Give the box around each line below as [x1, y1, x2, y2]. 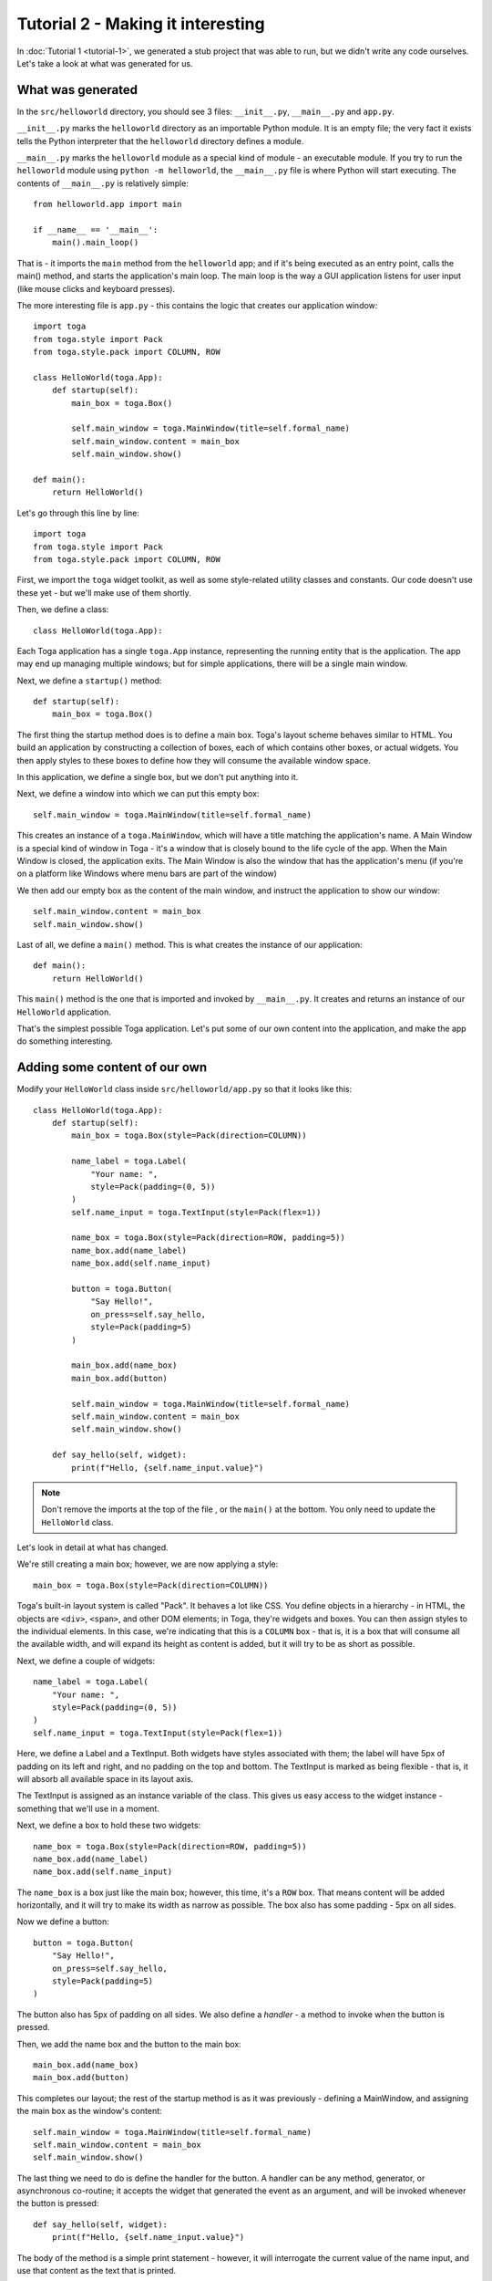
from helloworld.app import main [33, 199, 182, 210]
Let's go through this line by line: [16, 507, 140, 518]
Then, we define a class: [16, 604, 109, 615]
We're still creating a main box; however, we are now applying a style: [16, 1558, 279, 1569]
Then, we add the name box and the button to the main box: [16, 2038, 241, 2049]
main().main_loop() [51, 237, 139, 248]
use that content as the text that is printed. [16, 2265, 177, 2276]
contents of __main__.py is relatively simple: [16, 178, 189, 189]
